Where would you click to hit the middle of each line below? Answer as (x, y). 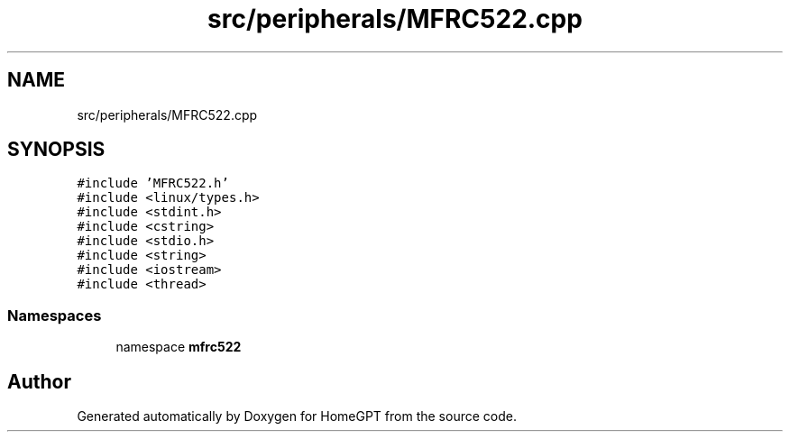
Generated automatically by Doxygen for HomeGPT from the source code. (297, 416)
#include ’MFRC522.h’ (153, 183)
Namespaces (55, 315)
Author (39, 381)
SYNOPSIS (56, 150)
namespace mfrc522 (179, 347)
